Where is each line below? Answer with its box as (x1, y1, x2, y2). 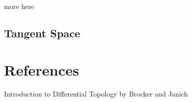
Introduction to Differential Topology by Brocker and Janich (4, 88, 188, 99)
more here (4, 1, 34, 11)
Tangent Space (4, 25, 80, 40)
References (4, 59, 79, 80)
